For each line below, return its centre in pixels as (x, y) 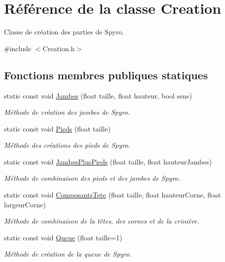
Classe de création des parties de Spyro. (64, 32)
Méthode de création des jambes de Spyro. (67, 112)
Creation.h (59, 48)
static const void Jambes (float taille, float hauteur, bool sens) (98, 95)
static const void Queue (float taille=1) (63, 237)
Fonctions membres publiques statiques (106, 75)
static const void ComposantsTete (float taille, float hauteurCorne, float (112, 195)
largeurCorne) (25, 204)
